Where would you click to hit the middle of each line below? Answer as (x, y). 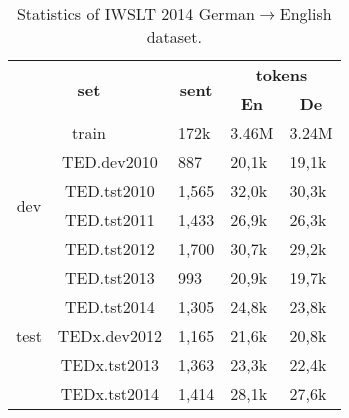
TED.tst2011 (109, 219)
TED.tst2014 (109, 306)
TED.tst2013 (109, 277)
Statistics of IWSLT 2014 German (135, 13)
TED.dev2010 (110, 161)
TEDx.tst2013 (110, 364)
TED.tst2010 (109, 190)
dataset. (174, 36)
